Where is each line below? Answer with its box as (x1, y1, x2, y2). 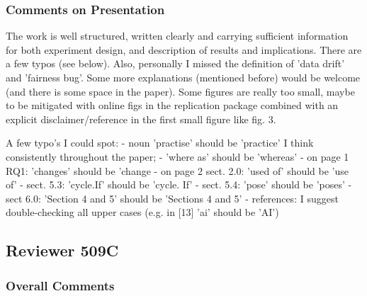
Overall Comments (6, 276, 115, 294)
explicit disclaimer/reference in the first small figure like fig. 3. (6, 111, 276, 126)
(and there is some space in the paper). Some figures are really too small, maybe (6, 84, 355, 98)
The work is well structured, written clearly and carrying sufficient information (6, 28, 349, 43)
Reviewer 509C (6, 239, 119, 261)
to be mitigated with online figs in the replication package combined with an (6, 98, 339, 113)
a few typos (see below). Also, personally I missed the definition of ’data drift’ (6, 56, 345, 71)
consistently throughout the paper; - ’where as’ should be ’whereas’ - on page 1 (6, 149, 349, 164)
